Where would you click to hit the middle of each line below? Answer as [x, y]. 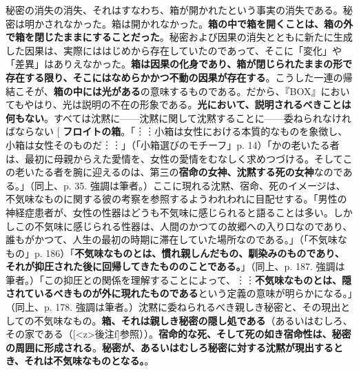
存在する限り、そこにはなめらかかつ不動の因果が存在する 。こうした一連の [174, 77]
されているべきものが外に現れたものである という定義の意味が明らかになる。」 [179, 293]
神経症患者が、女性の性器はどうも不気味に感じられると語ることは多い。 [170, 212]
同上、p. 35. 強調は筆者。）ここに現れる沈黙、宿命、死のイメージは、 [190, 185]
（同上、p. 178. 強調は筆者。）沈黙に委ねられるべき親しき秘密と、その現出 [173, 307]
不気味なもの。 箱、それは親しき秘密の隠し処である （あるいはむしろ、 [193, 320]
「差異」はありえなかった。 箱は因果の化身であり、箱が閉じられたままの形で [179, 64]
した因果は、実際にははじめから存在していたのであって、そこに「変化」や [174, 50]
